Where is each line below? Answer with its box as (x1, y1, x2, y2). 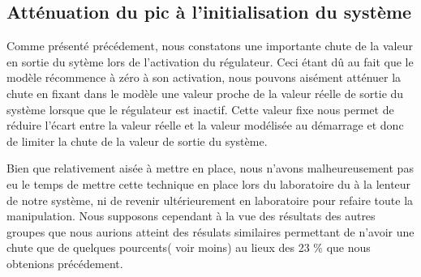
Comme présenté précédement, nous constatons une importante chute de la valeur (6, 37, 413, 54)
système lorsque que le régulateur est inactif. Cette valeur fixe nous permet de (6, 100, 394, 117)
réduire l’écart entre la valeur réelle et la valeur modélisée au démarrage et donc (6, 117, 404, 134)
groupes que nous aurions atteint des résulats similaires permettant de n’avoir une (6, 223, 415, 240)
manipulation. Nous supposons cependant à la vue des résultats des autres (6, 207, 376, 224)
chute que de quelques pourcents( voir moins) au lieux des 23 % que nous (6, 239, 371, 256)
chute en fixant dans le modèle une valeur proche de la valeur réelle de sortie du (6, 84, 404, 101)
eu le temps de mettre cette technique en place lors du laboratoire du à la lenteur (6, 175, 411, 192)
